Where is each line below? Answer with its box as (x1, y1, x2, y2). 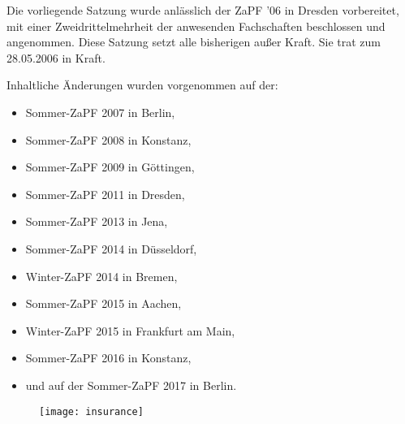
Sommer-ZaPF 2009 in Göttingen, (25, 158, 195, 175)
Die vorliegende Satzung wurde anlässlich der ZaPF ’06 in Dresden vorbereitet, (6, 2, 399, 18)
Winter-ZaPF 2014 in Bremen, (25, 267, 178, 284)
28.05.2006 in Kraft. (6, 49, 106, 66)
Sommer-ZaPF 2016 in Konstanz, (25, 349, 192, 366)
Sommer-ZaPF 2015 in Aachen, (25, 295, 182, 312)
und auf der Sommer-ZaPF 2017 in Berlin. (25, 376, 237, 393)
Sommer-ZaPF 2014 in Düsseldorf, (25, 240, 197, 257)
